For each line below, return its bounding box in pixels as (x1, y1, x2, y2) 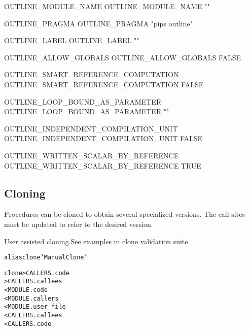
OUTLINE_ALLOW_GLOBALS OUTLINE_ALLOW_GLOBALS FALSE (4, 52, 241, 62)
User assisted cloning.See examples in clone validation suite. (4, 236, 190, 246)
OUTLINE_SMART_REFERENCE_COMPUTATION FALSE (4, 79, 204, 89)
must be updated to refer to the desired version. (4, 218, 153, 229)
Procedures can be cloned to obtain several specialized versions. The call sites (4, 209, 245, 219)
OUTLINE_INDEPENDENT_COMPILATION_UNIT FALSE (4, 133, 203, 144)
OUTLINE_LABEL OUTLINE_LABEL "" (4, 35, 139, 46)
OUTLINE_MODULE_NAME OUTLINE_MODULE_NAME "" (4, 1, 210, 11)
